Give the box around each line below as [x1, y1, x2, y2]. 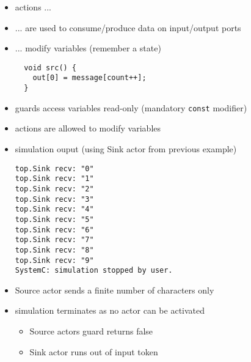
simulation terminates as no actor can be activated [15, 304, 205, 317]
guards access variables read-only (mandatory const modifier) [15, 101, 247, 114]
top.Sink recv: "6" [15, 225, 94, 234]
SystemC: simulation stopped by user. [15, 266, 173, 275]
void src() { [24, 63, 77, 72]
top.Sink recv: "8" [15, 245, 94, 254]
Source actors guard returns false [29, 325, 153, 337]
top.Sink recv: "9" [15, 256, 94, 265]
